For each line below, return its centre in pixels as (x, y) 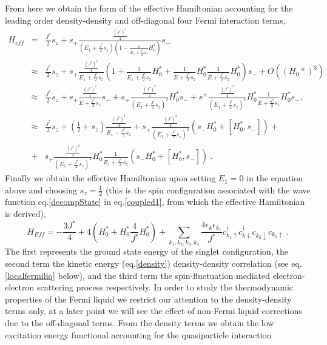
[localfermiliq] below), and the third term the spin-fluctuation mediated (137, 275)
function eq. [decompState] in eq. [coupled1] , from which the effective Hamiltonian (155, 202)
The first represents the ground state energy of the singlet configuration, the (147, 251)
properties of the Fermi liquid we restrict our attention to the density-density (148, 299)
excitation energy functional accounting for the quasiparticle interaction (138, 334)
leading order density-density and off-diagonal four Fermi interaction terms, (145, 20)
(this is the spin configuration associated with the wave (208, 189)
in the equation (275, 178)
